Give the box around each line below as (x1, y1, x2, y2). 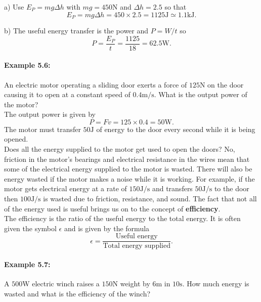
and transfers (152, 183, 193, 194)
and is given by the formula (64, 223, 150, 233)
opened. (4, 134, 28, 144)
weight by (120, 278, 150, 289)
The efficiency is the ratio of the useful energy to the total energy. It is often (4, 213, 241, 224)
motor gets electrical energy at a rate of (4, 183, 127, 194)
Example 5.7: (4, 259, 51, 270)
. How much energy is (182, 278, 249, 289)
